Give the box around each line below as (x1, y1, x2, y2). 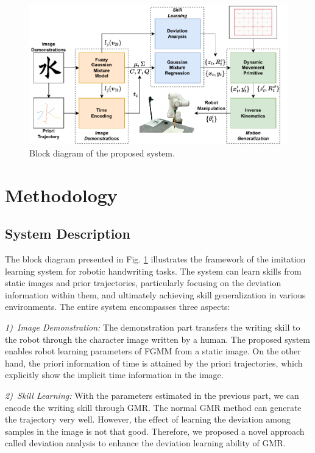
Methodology (5, 182, 118, 207)
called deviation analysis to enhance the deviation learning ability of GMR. (5, 437, 286, 449)
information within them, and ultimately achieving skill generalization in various (5, 288, 306, 301)
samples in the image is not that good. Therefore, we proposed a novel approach (5, 424, 305, 437)
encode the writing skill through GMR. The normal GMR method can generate (5, 401, 302, 413)
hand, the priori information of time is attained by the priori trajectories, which (5, 356, 303, 369)
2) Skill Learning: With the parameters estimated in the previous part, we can (5, 388, 299, 401)
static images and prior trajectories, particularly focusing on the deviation (5, 276, 281, 289)
